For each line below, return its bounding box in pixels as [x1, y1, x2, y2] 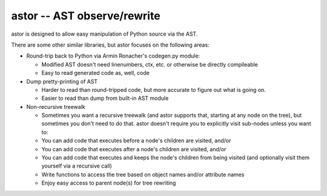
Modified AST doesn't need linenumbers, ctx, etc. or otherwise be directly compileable [41, 60, 259, 68]
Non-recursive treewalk [26, 103, 85, 110]
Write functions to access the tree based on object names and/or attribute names [41, 171, 245, 178]
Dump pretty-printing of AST [26, 77, 98, 85]
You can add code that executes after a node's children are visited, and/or [41, 145, 226, 152]
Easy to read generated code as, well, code [41, 70, 150, 77]
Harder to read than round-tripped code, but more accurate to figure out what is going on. [41, 86, 266, 93]
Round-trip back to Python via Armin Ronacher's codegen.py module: [26, 52, 200, 60]
